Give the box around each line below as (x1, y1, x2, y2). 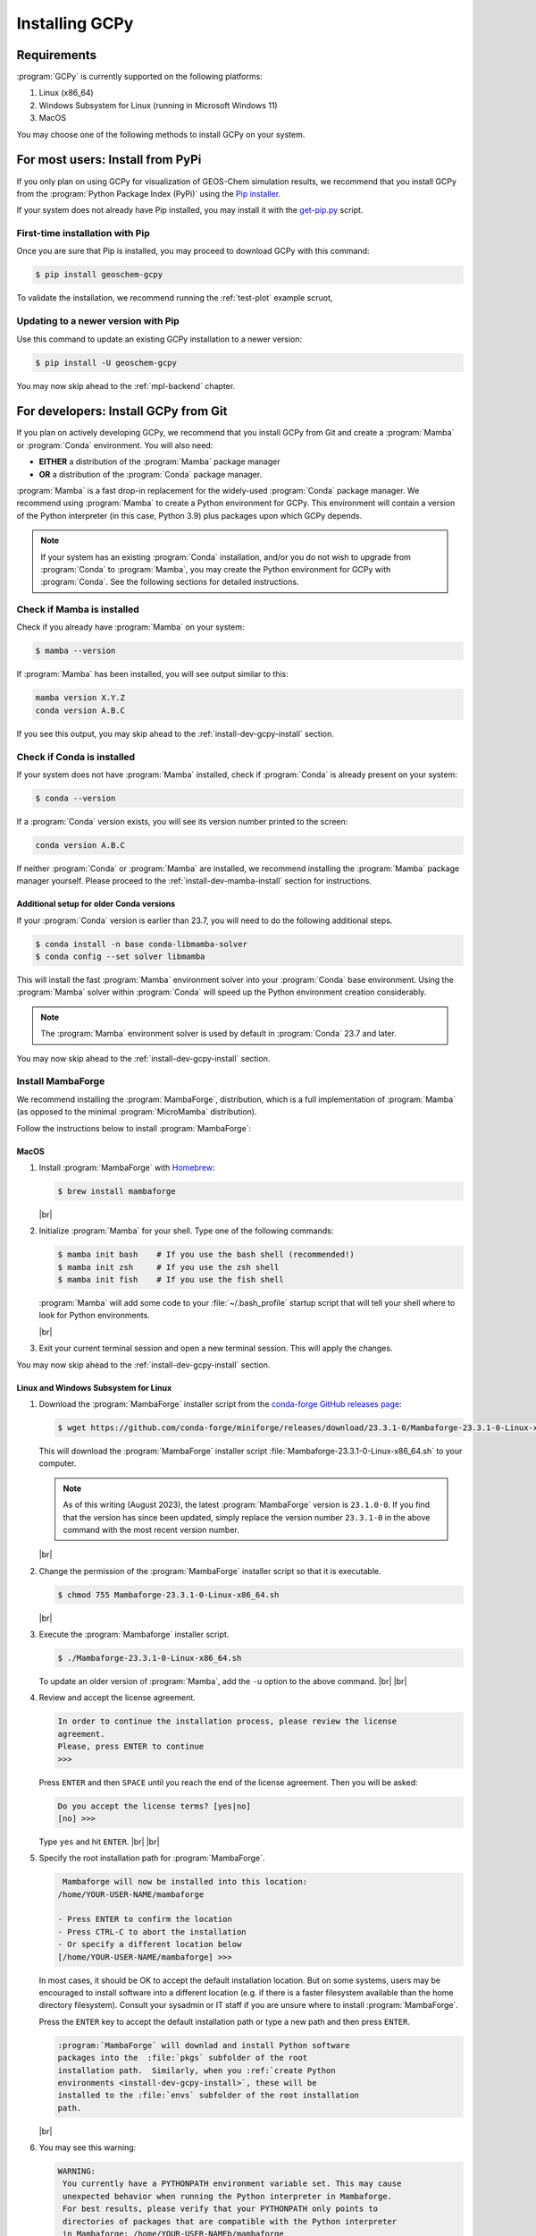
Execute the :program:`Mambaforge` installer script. (38, 1629, 230, 1640)
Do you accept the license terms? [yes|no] (57, 1800, 252, 1811)
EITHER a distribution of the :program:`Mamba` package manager (38, 456, 281, 467)
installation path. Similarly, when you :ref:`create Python (57, 2065, 336, 2075)
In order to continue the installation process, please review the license (57, 1716, 398, 1726)
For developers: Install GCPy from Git (16, 403, 228, 419)
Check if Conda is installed (16, 750, 136, 763)
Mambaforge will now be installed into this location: (63, 1876, 308, 1887)
